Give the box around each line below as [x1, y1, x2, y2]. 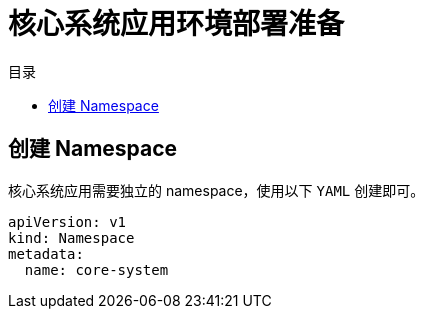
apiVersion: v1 [8, 213, 127, 230]
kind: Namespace [8, 229, 135, 246]
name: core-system [24, 261, 169, 278]
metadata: [8, 245, 84, 262]
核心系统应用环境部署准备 [8, 7, 345, 41]
